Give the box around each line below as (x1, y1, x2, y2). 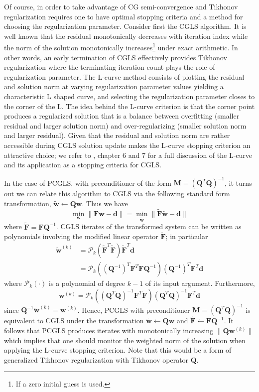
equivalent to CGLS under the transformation (4, 315, 144, 326)
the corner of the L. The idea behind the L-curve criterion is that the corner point (4, 101, 255, 111)
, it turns (225, 177, 252, 188)
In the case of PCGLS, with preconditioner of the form (4, 177, 171, 188)
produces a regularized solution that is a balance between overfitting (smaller (4, 111, 240, 121)
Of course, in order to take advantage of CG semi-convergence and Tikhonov (4, 1, 238, 11)
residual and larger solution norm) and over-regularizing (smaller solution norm (4, 120, 247, 131)
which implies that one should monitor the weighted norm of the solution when (4, 335, 246, 345)
